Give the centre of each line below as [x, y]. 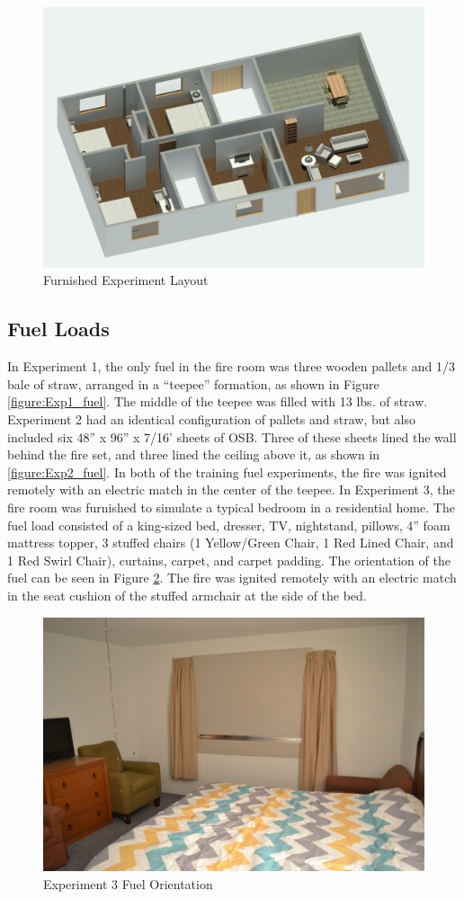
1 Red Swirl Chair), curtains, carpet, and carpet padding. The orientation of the [229, 560]
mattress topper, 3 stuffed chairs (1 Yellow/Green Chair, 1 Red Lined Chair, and [231, 543]
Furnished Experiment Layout [126, 280]
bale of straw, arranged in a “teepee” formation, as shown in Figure [193, 383]
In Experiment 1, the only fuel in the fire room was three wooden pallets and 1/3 [231, 366]
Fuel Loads [58, 329]
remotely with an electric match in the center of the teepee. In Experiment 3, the [231, 490]
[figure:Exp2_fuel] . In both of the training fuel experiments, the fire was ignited [227, 472]
